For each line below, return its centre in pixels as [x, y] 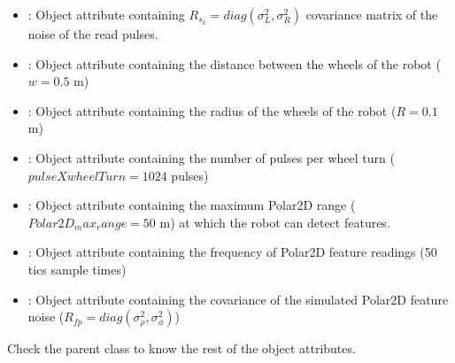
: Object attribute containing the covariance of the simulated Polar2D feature [238, 299]
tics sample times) [77, 269]
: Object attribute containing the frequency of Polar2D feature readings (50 [232, 252]
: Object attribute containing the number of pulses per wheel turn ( [211, 157]
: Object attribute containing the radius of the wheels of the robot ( [212, 110]
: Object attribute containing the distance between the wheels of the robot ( [234, 63]
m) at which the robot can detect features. [275, 222]
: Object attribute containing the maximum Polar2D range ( [192, 205]
